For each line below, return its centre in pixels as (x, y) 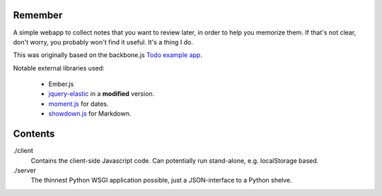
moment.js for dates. (79, 104)
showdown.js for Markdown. (90, 114)
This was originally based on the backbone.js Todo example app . (108, 55)
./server (25, 170)
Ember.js (61, 84)
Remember (38, 15)
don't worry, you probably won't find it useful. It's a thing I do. (103, 42)
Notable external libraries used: (59, 68)
